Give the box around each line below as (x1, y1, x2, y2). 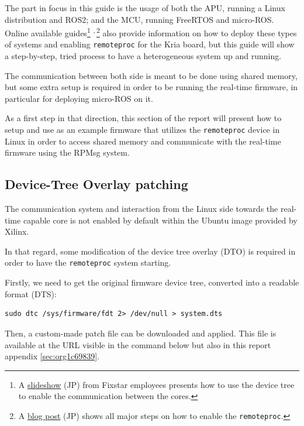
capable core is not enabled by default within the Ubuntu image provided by (23, 214, 298, 226)
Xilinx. (5, 225, 29, 238)
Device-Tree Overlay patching (5, 175, 188, 193)
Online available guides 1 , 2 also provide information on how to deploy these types (5, 25, 297, 39)
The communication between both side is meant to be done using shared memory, (5, 69, 298, 81)
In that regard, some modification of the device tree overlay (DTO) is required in (5, 245, 296, 257)
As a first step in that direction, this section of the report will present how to (5, 112, 282, 124)
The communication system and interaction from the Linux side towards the (5, 202, 278, 215)
